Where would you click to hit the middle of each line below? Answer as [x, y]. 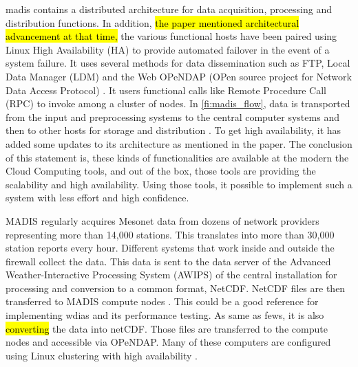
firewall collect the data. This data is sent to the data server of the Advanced [168, 261]
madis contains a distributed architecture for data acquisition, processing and [169, 9]
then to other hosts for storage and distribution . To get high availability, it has [173, 130]
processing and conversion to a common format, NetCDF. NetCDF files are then [176, 288]
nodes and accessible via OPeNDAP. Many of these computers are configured [168, 342]
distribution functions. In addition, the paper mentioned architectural [152, 22]
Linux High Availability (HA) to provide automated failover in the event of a [168, 49]
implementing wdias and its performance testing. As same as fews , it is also [165, 315]
